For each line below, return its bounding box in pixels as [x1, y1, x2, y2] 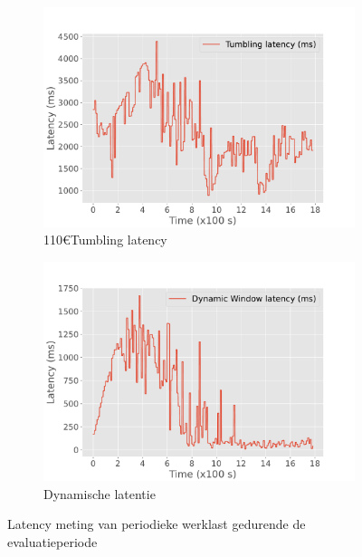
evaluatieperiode [7, 533, 98, 552]
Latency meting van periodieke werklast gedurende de [7, 514, 306, 533]
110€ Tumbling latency [43, 230, 167, 249]
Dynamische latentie [43, 484, 156, 503]
